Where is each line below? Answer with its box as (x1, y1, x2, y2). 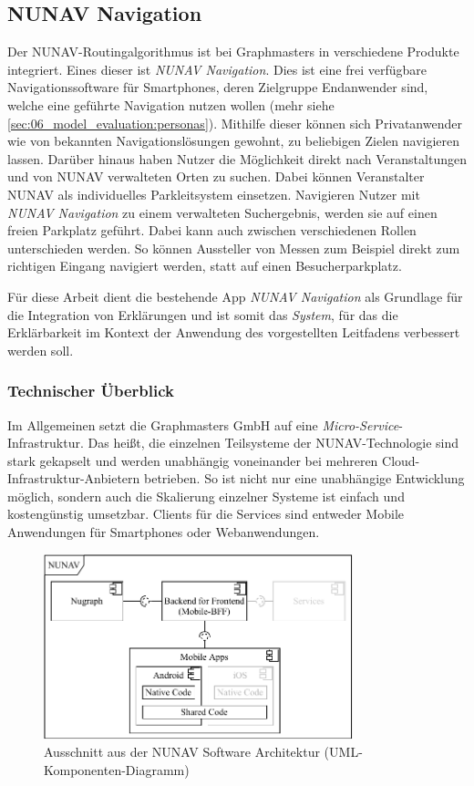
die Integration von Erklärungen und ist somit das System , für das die (7, 305, 398, 324)
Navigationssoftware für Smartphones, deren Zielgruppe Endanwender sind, (7, 78, 428, 97)
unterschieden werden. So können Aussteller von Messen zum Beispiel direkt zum (7, 238, 460, 257)
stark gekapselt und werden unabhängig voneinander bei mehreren (7, 450, 378, 470)
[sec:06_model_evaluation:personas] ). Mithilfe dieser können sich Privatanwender (7, 113, 462, 132)
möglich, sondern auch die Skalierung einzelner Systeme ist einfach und (7, 486, 405, 505)
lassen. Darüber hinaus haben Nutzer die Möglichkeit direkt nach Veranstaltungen (7, 149, 467, 168)
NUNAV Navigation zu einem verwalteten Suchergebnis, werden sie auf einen (7, 202, 438, 222)
